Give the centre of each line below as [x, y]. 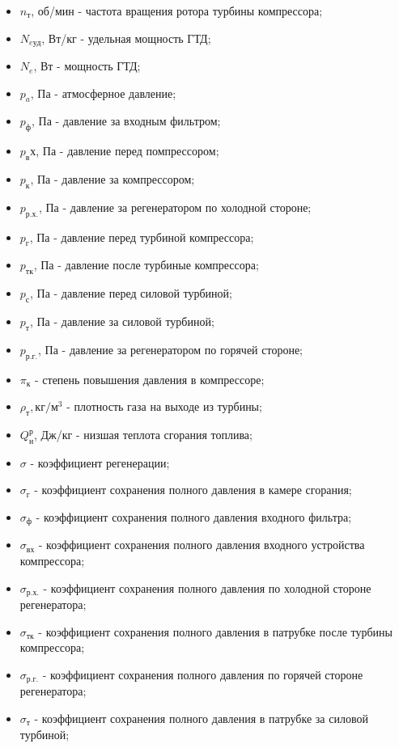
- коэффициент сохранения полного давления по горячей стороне [203, 674]
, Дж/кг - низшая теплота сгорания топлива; [143, 434]
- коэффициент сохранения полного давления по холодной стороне [207, 587]
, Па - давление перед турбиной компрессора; [142, 237]
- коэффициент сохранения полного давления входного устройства [202, 545]
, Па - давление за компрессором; [112, 179]
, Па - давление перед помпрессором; [127, 151]
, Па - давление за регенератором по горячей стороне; [170, 349]
